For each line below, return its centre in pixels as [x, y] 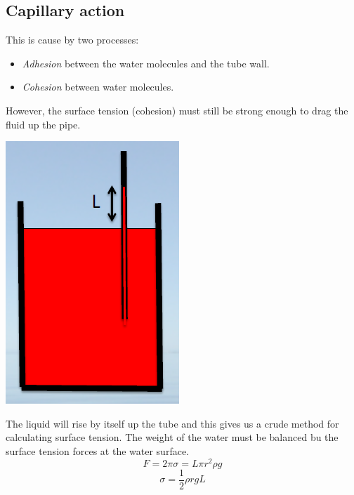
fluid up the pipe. [43, 124]
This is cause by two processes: [72, 40]
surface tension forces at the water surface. [97, 450]
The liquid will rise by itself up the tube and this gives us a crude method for [172, 423]
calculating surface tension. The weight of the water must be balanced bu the [172, 437]
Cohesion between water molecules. [98, 87]
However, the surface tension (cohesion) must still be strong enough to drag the [177, 110]
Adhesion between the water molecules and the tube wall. [146, 63]
